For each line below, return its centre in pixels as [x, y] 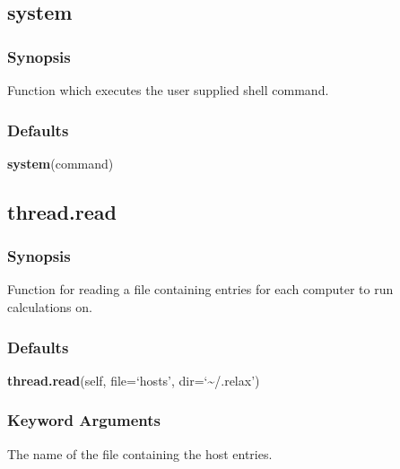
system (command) [61, 163]
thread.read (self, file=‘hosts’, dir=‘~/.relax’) [134, 380]
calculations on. [50, 307]
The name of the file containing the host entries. [140, 453]
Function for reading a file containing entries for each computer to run [200, 289]
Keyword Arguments [84, 420]
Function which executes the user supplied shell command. [168, 90]
